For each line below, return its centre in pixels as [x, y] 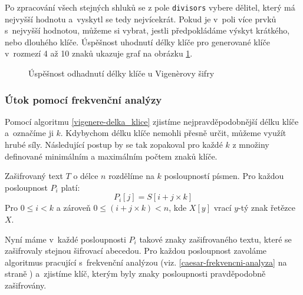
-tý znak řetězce [267, 208]
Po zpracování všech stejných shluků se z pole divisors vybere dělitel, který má [150, 7]
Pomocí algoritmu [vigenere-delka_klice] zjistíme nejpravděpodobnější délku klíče [152, 121]
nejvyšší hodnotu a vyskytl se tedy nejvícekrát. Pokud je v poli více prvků [141, 19]
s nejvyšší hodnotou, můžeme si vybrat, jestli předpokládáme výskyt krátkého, [147, 30]
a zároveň [73, 208]
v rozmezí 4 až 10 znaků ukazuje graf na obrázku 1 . [99, 53]
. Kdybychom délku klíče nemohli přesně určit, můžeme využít [173, 133]
